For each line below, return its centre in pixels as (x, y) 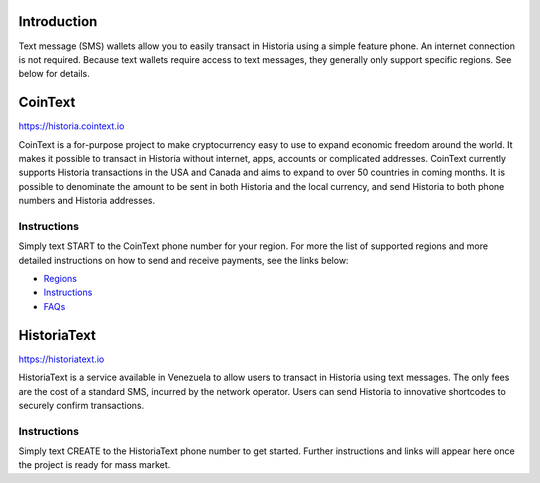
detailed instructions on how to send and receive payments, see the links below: (183, 260)
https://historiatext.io (61, 359)
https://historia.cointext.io (71, 126)
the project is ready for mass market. (94, 465)
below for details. (54, 74)
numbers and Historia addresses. (86, 201)
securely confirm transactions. (81, 405)
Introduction (58, 21)
